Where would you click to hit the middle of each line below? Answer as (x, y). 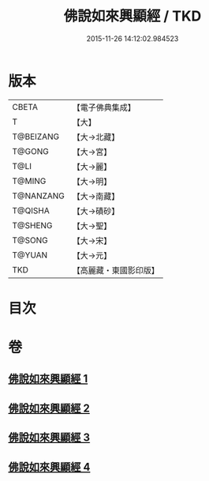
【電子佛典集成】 (104, 107)
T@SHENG (32, 225)
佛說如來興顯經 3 (49, 438)
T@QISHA (31, 210)
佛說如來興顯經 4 (49, 467)
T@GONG (30, 151)
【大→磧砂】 (96, 211)
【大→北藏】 (96, 137)
